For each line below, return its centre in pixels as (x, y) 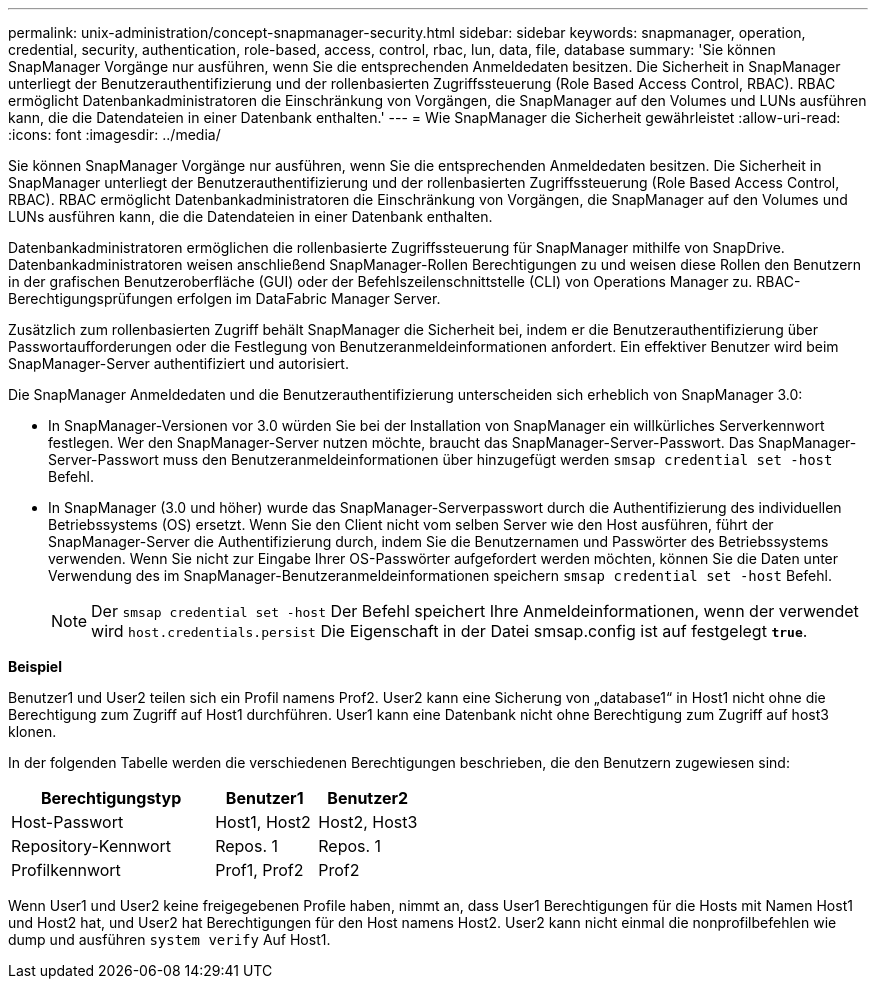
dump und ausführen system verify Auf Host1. (169, 939)
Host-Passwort (67, 822)
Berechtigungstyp (111, 798)
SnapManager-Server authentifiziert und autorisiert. (178, 363)
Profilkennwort (66, 870)
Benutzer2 (368, 798)
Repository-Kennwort (91, 846)
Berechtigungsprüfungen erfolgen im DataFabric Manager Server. (224, 298)
